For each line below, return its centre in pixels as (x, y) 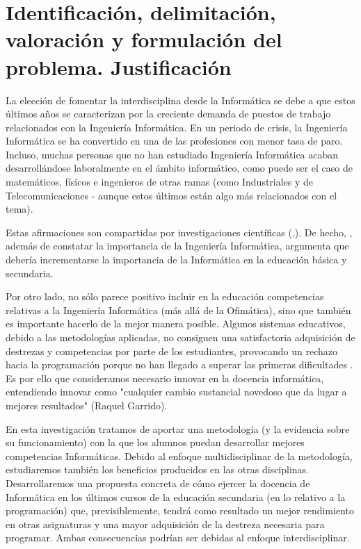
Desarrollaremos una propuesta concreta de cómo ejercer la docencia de (158, 483)
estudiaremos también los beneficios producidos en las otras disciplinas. (157, 469)
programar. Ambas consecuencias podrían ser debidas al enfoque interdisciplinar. (178, 538)
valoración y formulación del (144, 39)
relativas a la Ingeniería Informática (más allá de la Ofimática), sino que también (178, 310)
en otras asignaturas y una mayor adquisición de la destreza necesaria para (165, 524)
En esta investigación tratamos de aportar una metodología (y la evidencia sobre (178, 428)
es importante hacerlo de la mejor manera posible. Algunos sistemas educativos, (176, 323)
